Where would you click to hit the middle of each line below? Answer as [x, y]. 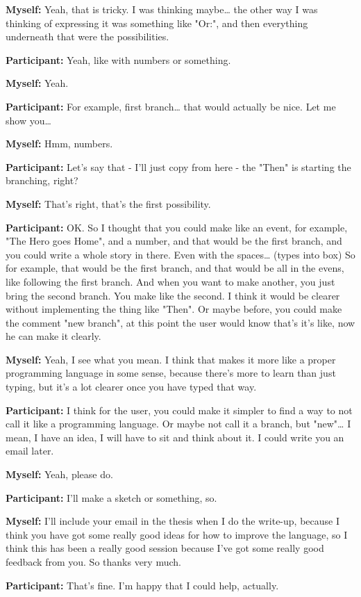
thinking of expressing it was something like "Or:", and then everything [157, 23]
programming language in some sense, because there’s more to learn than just [171, 373]
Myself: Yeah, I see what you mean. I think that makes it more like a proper [171, 359]
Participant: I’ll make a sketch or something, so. [111, 497]
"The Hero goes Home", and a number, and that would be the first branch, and [174, 241]
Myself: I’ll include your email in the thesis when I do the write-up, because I [173, 521]
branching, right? [42, 180]
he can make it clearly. [53, 336]
